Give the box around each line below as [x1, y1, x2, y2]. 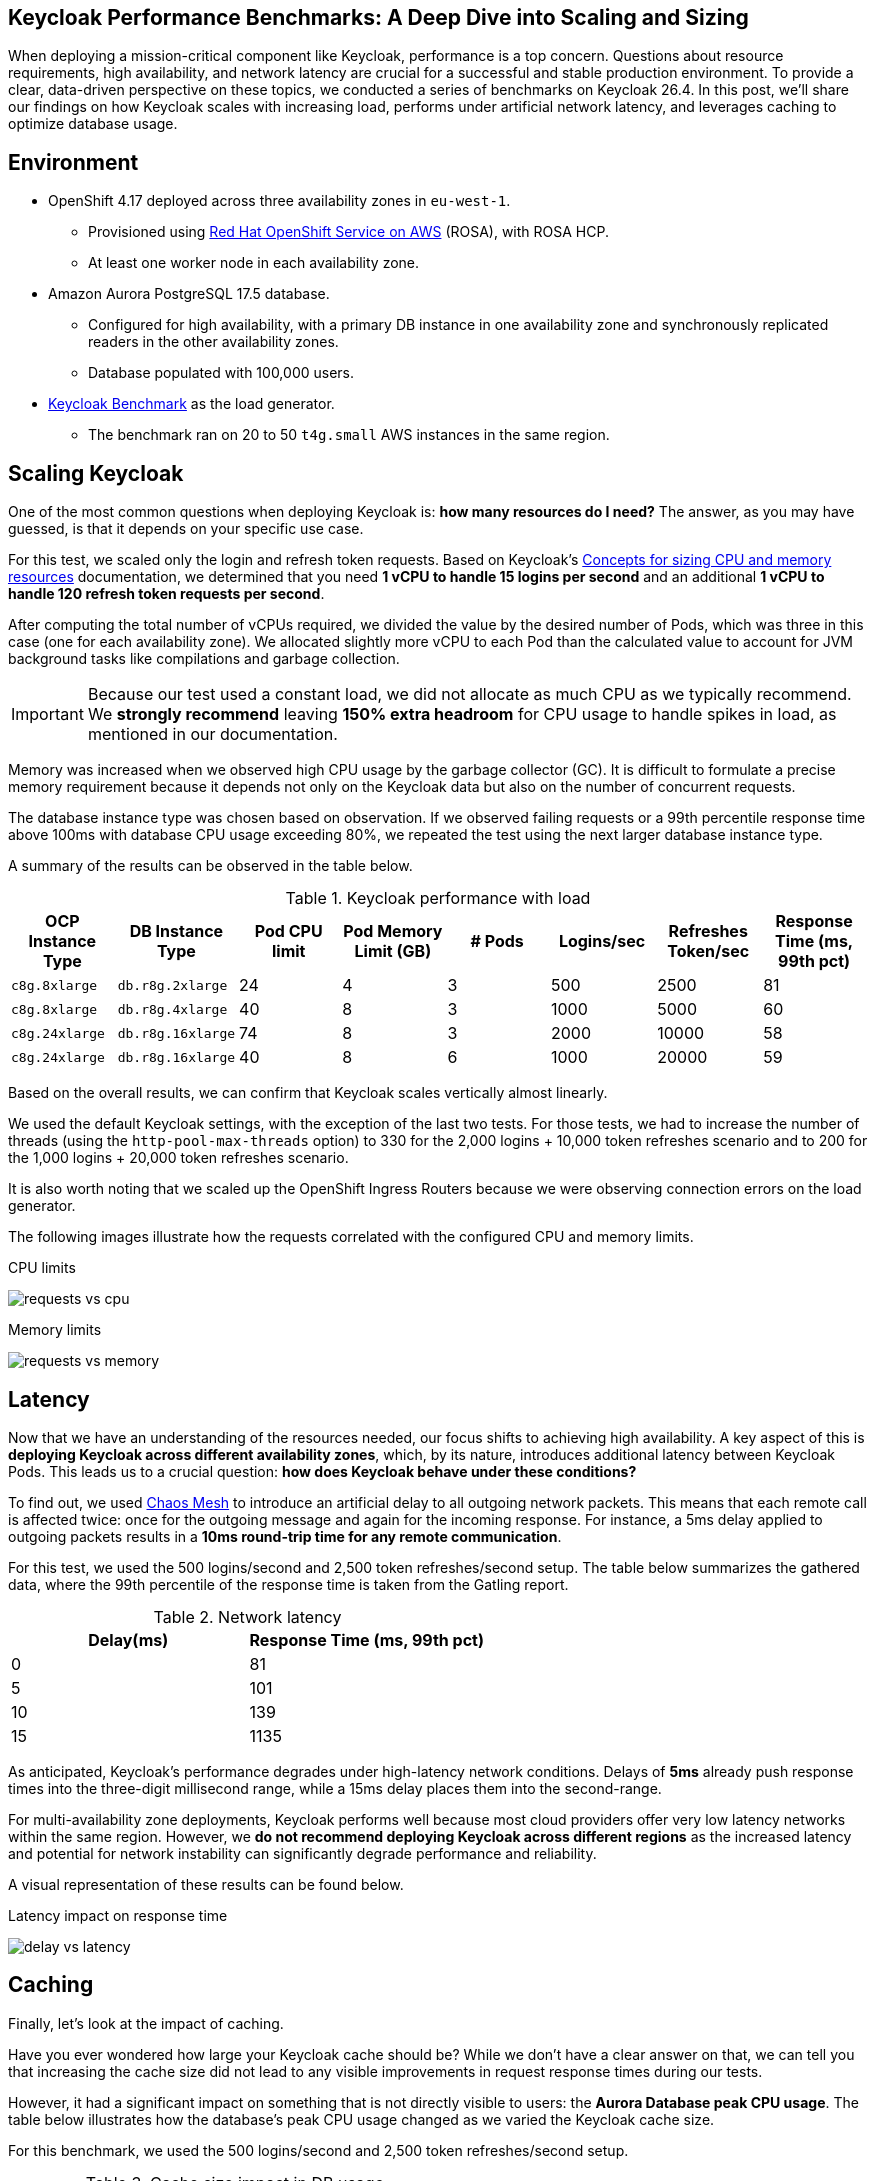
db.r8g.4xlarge [117, 1001, 228, 1017]
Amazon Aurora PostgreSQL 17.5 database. [48, 285, 330, 303]
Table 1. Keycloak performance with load [285, 888, 591, 909]
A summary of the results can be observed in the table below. [8, 857, 413, 875]
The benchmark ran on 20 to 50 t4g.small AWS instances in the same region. [88, 426, 610, 444]
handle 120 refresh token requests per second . [8, 585, 325, 603]
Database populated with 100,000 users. [88, 364, 354, 382]
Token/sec [667, 941, 750, 962]
